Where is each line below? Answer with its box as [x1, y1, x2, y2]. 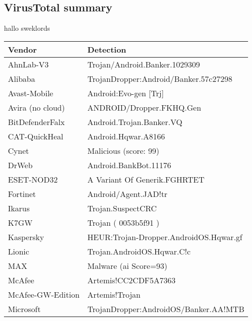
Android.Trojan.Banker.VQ [87, 116, 183, 128]
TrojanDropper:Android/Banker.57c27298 [87, 72, 233, 84]
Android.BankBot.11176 [87, 159, 171, 171]
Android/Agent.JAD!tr [87, 188, 168, 199]
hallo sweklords [4, 23, 50, 33]
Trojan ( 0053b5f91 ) [87, 216, 160, 228]
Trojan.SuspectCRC [87, 202, 157, 214]
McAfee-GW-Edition [8, 288, 80, 300]
